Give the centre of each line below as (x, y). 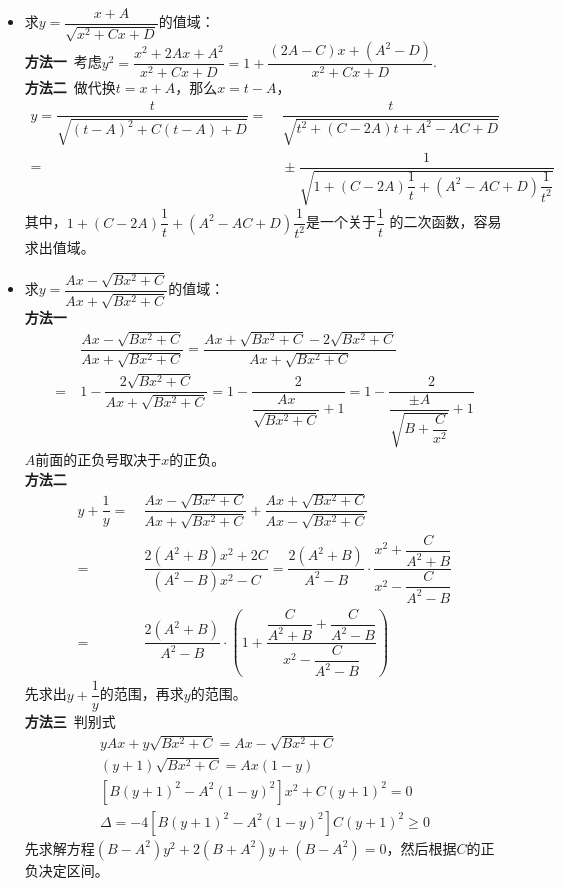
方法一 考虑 (63, 61)
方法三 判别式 (70, 721)
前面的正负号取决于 (98, 459)
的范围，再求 (141, 693)
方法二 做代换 (70, 87)
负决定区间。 (66, 869)
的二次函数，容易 (445, 221)
